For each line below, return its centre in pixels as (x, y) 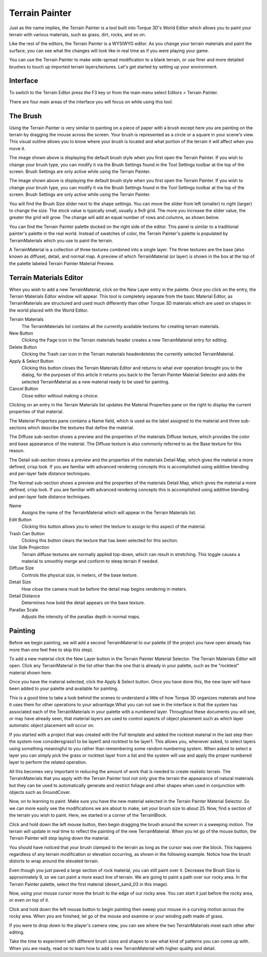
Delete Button (23, 347)
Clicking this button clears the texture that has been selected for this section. (100, 540)
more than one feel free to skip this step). (51, 650)
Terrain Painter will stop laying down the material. (59, 838)
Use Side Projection (29, 547)
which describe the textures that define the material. (81, 428)
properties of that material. (36, 412)
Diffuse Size (22, 568)
